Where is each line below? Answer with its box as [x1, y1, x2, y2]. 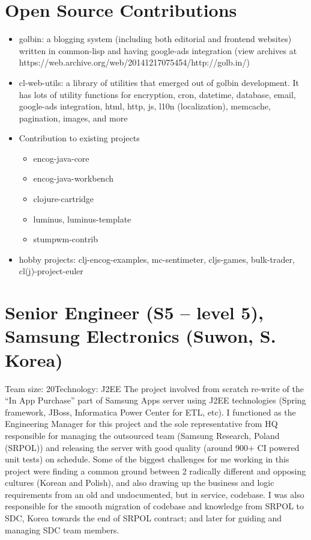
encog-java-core [33, 152, 89, 164]
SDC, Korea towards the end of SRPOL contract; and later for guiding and [5, 512, 282, 524]
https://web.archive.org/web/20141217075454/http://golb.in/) [19, 56, 250, 69]
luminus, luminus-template [33, 212, 131, 225]
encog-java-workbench [33, 172, 114, 185]
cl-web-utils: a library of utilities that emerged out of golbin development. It [19, 76, 299, 88]
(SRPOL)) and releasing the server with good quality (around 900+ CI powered [5, 441, 300, 453]
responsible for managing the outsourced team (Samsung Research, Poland [5, 429, 280, 441]
